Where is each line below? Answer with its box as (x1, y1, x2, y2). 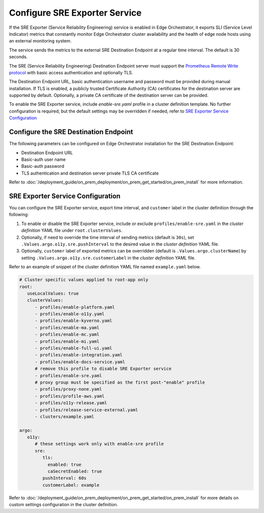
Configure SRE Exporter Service (9, 7, 142, 18)
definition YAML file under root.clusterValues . (21, 227, 123, 233)
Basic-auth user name (21, 156, 66, 162)
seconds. (9, 54, 28, 60)
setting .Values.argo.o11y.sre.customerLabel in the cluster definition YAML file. (21, 255, 196, 261)
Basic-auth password (21, 163, 65, 169)
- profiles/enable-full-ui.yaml (35, 345, 112, 351)
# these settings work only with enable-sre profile (35, 441, 164, 447)
